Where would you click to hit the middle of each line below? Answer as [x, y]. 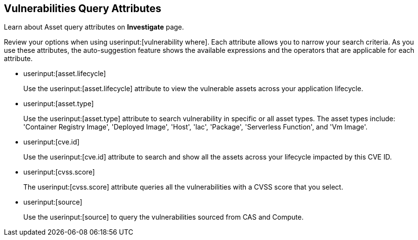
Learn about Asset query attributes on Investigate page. [94, 27]
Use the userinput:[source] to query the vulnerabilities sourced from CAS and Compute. [163, 217]
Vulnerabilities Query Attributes [83, 8]
